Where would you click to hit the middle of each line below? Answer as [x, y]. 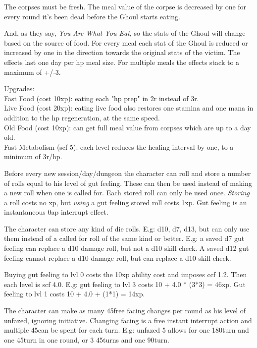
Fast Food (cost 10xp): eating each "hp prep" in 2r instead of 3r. [102, 98]
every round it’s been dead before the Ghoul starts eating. [92, 16]
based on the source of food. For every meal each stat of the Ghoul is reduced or [126, 42]
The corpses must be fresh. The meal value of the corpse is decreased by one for [125, 6]
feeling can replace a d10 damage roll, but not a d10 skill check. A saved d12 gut [127, 248]
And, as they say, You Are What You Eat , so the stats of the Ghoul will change [125, 33]
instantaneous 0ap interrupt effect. [56, 212]
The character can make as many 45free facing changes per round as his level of [125, 311]
